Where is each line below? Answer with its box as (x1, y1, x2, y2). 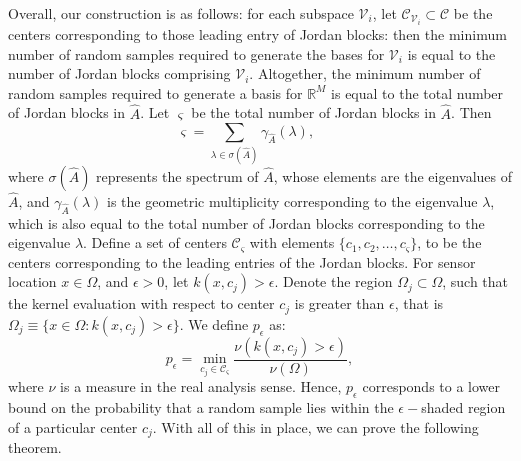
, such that (442, 271, 509, 292)
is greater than (294, 293, 385, 314)
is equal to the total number (331, 82, 504, 103)
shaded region (421, 396, 506, 417)
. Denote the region (274, 271, 393, 292)
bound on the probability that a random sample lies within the (8, 396, 394, 417)
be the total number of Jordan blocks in (191, 102, 436, 123)
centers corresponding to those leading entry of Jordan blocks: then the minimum (8, 24, 507, 45)
